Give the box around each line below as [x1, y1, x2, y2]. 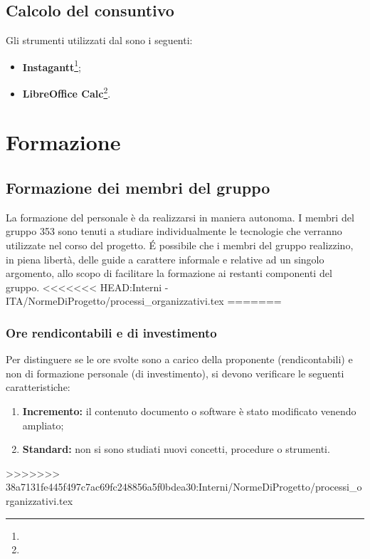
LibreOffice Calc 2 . [22, 84, 111, 100]
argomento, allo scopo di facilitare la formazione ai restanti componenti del [6, 266, 332, 281]
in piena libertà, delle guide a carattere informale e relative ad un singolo [6, 251, 324, 266]
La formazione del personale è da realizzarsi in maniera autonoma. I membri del [6, 209, 354, 224]
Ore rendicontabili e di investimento [6, 323, 217, 341]
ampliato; [22, 417, 64, 432]
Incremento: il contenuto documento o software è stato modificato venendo [22, 404, 356, 419]
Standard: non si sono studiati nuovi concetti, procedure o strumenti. [22, 442, 330, 456]
